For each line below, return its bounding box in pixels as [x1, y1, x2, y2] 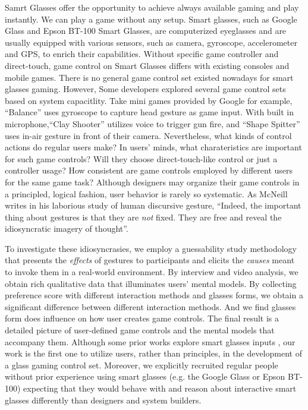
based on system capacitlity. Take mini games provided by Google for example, [5, 94, 293, 106]
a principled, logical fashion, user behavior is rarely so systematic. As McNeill [5, 187, 288, 200]
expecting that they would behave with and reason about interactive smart [23, 382, 297, 394]
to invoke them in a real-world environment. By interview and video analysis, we [5, 266, 298, 278]
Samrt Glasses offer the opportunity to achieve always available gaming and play [5, 1, 299, 13]
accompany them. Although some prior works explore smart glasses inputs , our [5, 335, 296, 348]
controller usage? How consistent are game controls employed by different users [5, 164, 293, 176]
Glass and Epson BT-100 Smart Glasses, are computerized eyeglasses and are [5, 24, 287, 37]
